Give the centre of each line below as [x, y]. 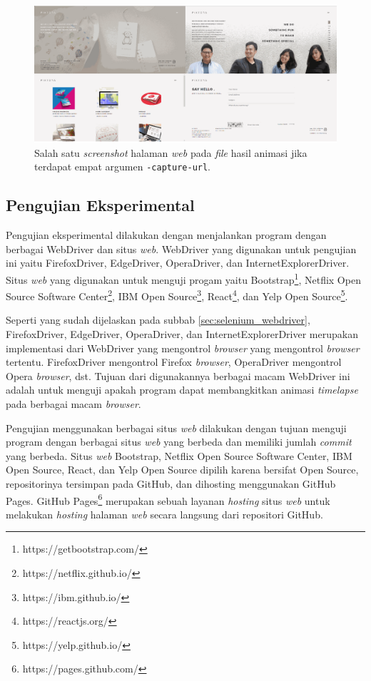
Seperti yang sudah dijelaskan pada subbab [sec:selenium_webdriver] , [158, 320]
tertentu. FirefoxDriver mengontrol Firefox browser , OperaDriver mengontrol [174, 362]
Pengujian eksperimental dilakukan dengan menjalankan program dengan [166, 235]
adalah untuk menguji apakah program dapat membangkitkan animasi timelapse [182, 390]
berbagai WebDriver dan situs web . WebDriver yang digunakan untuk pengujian [181, 249]
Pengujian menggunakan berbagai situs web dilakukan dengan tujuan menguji [176, 427]
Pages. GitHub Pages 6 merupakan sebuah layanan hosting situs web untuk [168, 499]
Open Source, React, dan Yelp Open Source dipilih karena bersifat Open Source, [182, 470]
